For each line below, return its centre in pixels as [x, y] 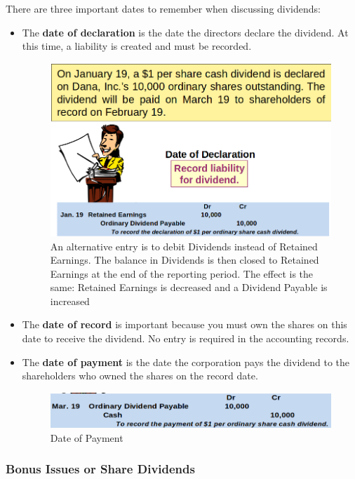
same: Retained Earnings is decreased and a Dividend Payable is [189, 287]
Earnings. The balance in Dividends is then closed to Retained [185, 260]
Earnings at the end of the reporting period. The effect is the [182, 273]
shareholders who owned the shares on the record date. [140, 376]
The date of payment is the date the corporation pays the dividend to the [186, 362]
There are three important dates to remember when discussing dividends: [163, 8]
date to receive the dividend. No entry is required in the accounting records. [186, 338]
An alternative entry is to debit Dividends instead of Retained [184, 246]
